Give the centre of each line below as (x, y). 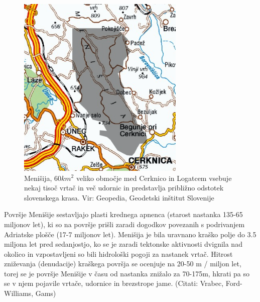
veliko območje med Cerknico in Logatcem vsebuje (154, 178)
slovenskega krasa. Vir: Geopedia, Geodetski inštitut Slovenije (119, 197)
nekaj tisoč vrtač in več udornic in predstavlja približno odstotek (124, 188)
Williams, (19, 293)
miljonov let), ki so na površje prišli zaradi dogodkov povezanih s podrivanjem (124, 224)
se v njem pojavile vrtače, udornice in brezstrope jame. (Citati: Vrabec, (114, 283)
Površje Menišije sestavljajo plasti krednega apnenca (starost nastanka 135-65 (123, 214)
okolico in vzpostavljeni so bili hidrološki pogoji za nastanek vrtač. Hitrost (118, 254)
